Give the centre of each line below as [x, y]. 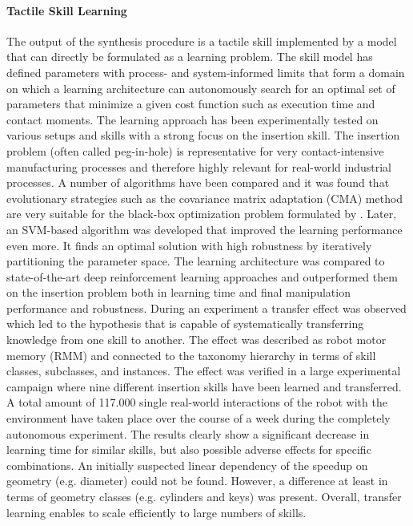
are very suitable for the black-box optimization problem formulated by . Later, [202, 214]
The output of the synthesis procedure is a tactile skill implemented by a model [202, 40]
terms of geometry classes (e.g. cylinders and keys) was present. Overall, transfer [204, 497]
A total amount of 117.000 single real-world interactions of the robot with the [197, 402]
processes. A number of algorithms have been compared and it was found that [198, 182]
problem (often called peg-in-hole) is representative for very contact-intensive [195, 150]
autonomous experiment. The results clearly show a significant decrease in [188, 433]
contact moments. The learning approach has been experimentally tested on [192, 119]
